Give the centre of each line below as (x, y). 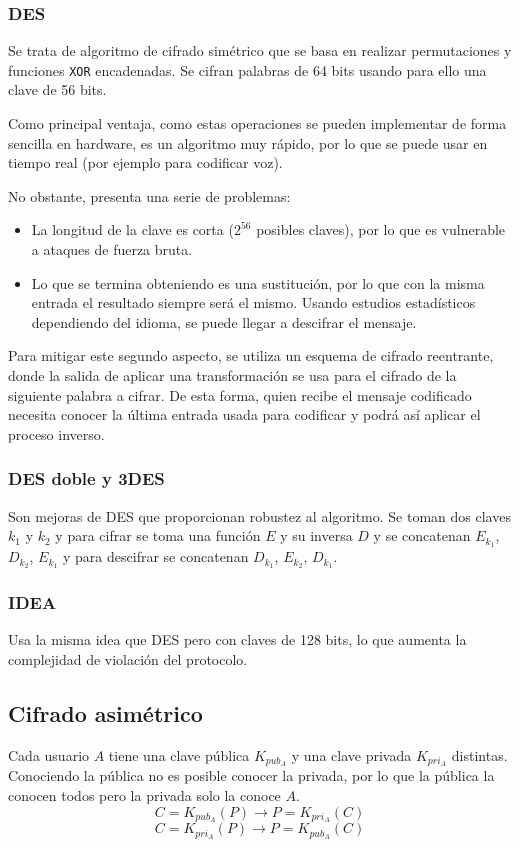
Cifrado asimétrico (105, 712)
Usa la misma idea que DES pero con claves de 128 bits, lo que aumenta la (237, 639)
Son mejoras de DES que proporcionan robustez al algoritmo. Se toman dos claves (259, 515)
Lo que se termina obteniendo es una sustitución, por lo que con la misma (258, 282)
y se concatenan (422, 535)
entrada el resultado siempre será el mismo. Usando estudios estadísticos (253, 302)
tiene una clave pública (179, 754)
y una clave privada (351, 754)
